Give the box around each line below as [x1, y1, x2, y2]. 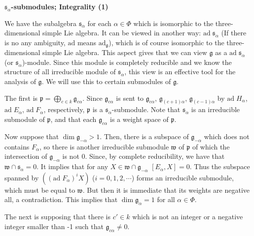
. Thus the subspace [189, 161, 250, 172]
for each [87, 18, 111, 28]
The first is [4, 92, 38, 103]
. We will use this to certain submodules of [41, 76, 171, 87]
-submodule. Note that [111, 104, 181, 115]
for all [157, 194, 175, 205]
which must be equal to [4, 184, 75, 195]
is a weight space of [110, 114, 169, 124]
